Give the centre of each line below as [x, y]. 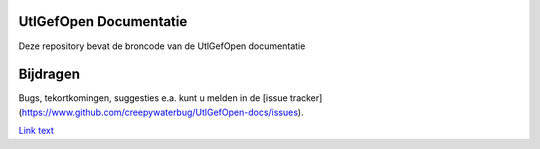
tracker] [306, 98]
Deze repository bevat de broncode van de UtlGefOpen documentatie [162, 46]
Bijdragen [49, 74]
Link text [36, 131]
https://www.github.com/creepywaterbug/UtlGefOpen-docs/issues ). [162, 112]
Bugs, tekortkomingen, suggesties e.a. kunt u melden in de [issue [153, 98]
